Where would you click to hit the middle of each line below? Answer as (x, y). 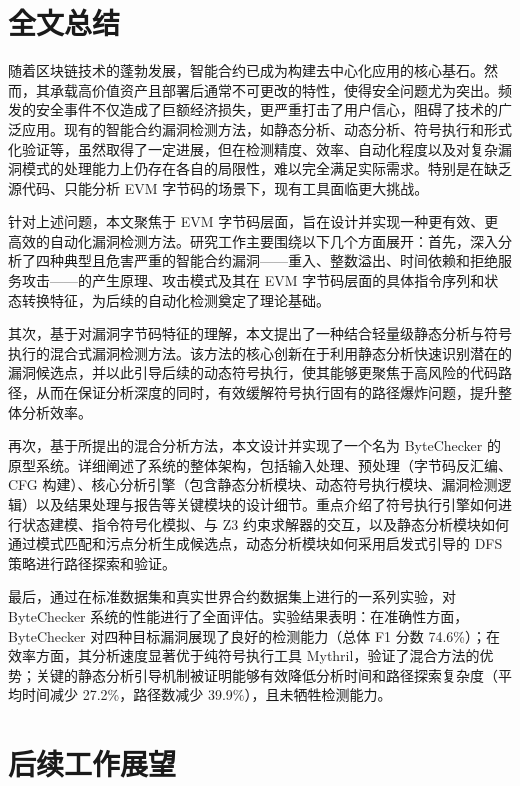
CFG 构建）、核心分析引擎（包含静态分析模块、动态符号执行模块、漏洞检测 (253, 484)
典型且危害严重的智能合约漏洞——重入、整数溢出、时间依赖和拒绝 (280, 260)
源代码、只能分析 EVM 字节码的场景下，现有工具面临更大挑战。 (218, 187)
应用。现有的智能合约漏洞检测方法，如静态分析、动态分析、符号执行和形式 (266, 128)
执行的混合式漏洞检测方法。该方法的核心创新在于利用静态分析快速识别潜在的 (260, 352)
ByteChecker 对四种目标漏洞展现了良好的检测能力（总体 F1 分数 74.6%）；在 (254, 635)
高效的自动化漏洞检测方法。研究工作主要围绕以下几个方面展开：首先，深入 (253, 240)
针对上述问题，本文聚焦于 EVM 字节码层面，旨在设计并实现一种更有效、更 (253, 221)
